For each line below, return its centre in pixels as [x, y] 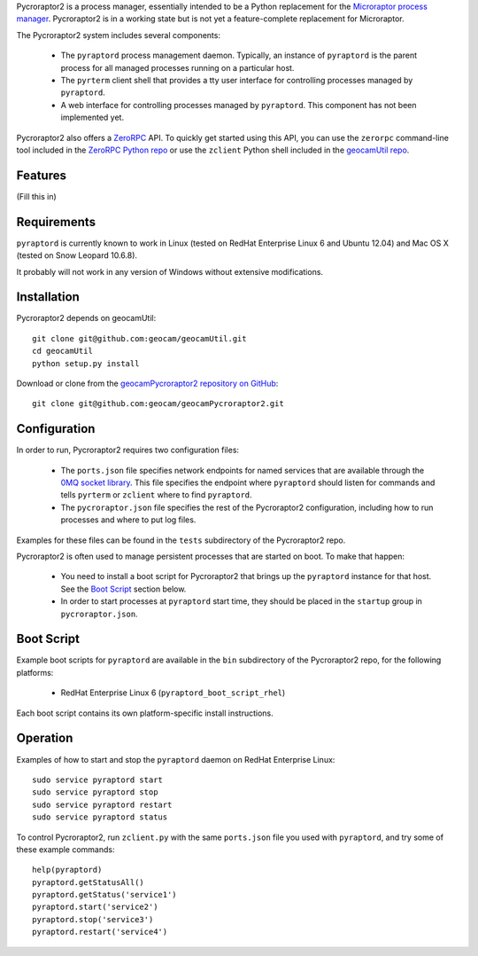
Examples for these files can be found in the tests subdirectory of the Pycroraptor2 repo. [181, 540]
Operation [45, 738]
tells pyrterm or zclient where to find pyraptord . [156, 495]
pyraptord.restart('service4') [100, 932]
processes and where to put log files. [128, 520]
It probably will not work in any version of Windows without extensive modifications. [170, 271]
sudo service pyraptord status [100, 817]
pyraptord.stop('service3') [93, 919]
